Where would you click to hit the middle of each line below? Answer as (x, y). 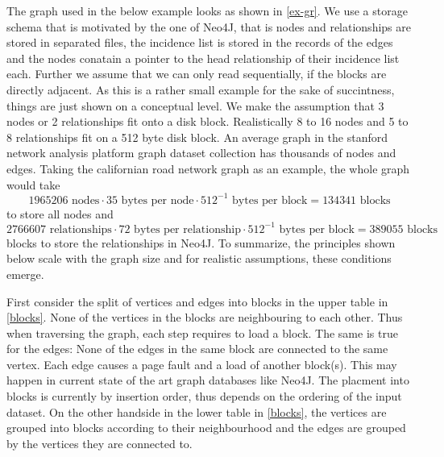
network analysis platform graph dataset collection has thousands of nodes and (201, 153)
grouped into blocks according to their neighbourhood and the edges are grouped (206, 428)
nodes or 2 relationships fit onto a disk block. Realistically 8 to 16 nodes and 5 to (207, 121)
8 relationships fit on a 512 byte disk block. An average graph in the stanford (197, 137)
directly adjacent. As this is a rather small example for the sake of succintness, (201, 89)
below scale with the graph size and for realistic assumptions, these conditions (199, 258)
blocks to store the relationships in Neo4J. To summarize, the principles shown (201, 242)
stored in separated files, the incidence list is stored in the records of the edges (200, 42)
